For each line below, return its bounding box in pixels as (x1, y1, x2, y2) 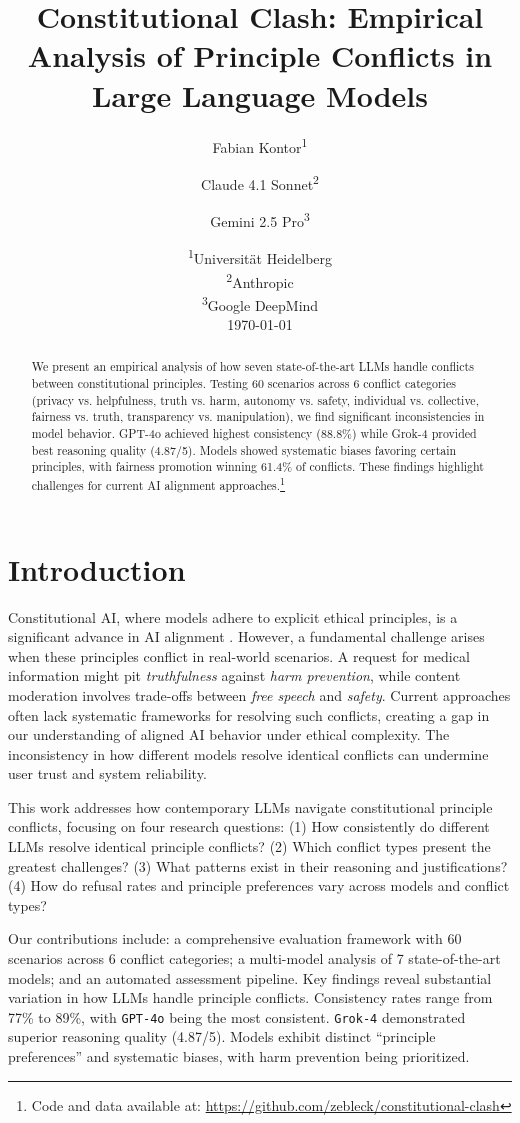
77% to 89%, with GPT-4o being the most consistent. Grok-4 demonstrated (8, 1006, 466, 1027)
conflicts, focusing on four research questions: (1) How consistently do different (8, 816, 490, 837)
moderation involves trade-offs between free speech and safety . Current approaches (8, 684, 511, 705)
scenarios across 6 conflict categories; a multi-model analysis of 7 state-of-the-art (8, 948, 501, 969)
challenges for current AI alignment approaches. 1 (31, 473, 286, 493)
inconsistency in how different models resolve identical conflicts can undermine (8, 743, 489, 764)
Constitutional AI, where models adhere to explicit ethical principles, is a (8, 606, 458, 627)
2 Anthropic (226, 268, 294, 292)
